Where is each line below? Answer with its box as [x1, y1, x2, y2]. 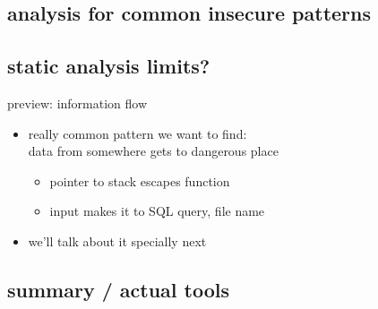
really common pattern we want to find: [28, 124, 247, 142]
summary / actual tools [7, 275, 229, 303]
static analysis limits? [7, 52, 210, 80]
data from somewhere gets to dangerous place [28, 142, 279, 160]
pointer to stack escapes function [49, 171, 230, 190]
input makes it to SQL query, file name [49, 202, 265, 220]
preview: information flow [7, 93, 148, 112]
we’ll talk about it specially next [28, 231, 207, 250]
